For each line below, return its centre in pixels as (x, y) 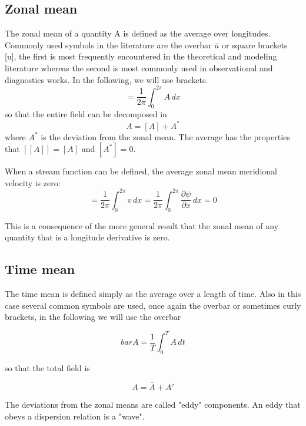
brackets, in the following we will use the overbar (93, 317)
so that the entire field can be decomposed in (86, 114)
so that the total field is (47, 368)
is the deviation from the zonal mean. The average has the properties (165, 136)
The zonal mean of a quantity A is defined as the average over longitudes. (138, 33)
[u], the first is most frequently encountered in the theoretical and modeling (141, 56)
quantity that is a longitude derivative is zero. (87, 237)
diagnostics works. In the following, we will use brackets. (107, 79)
